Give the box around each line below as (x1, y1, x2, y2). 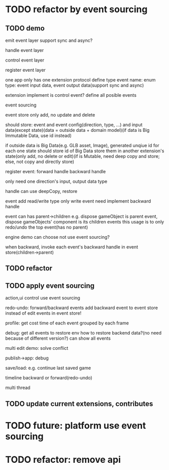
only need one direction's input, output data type (5, 178, 108, 184)
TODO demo (5, 24, 45, 33)
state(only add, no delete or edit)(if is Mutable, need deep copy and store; (5, 153, 160, 159)
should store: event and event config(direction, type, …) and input (5, 122, 143, 128)
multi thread (5, 384, 30, 391)
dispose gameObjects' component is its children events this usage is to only (5, 219, 164, 225)
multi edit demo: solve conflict (5, 345, 69, 351)
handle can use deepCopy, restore (5, 188, 78, 194)
